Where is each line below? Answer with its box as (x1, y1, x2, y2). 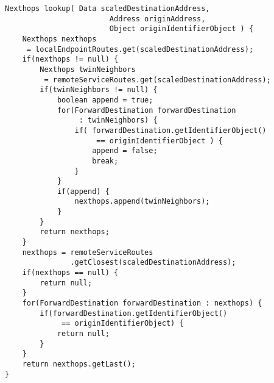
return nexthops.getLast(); (22, 359, 136, 368)
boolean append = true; (57, 95, 153, 104)
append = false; (92, 146, 158, 156)
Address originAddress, (109, 14, 206, 23)
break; (92, 156, 119, 165)
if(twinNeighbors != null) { (40, 85, 158, 95)
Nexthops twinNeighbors (40, 65, 136, 74)
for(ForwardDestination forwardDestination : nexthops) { (22, 299, 262, 308)
